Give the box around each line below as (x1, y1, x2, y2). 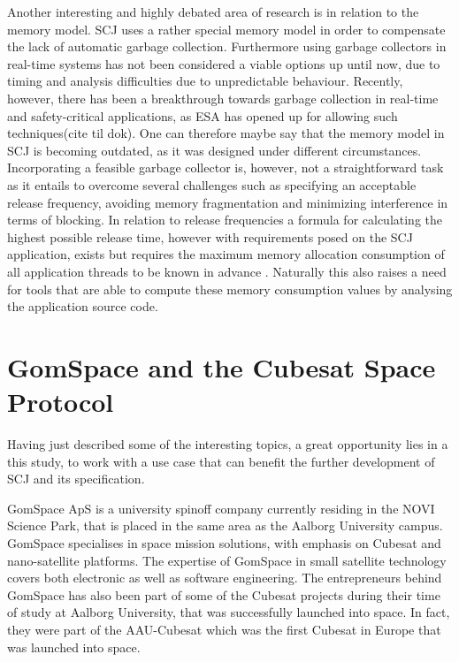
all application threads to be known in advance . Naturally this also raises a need (7, 262, 447, 280)
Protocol (7, 384, 114, 420)
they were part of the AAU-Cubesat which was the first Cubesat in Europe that (7, 620, 441, 638)
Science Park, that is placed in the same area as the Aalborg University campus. (7, 516, 443, 535)
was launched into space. (7, 637, 141, 656)
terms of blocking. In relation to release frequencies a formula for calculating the (7, 210, 443, 229)
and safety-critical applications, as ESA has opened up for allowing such (7, 106, 398, 125)
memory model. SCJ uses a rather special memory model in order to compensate (7, 19, 446, 38)
